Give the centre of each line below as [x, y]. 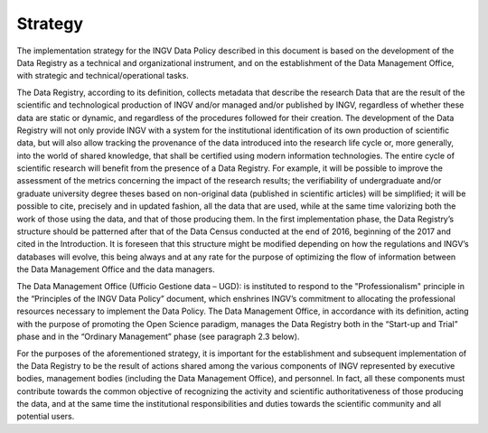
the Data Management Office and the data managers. [116, 269]
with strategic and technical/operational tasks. [103, 76]
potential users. [46, 417]
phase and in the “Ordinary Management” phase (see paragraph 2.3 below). [158, 337]
